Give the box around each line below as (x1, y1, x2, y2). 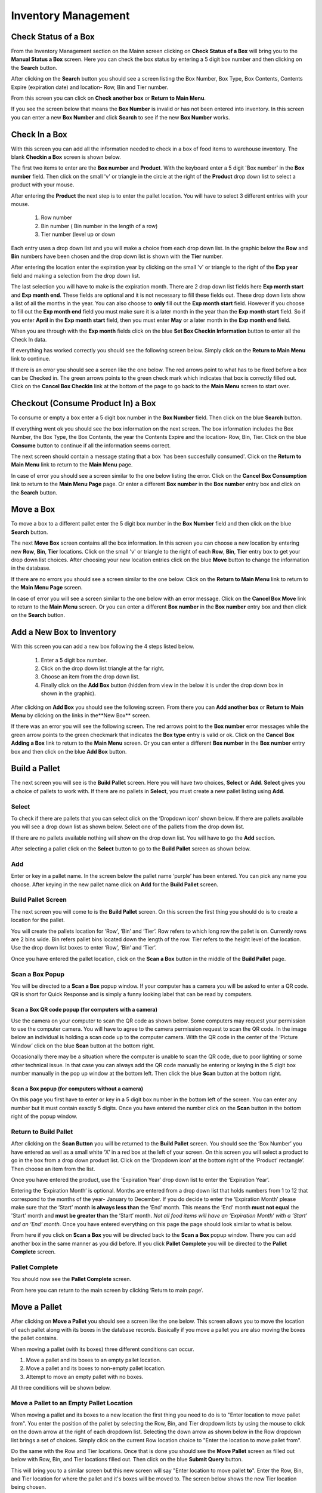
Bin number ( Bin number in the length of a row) (41, 222, 158, 229)
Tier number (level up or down (41, 231, 116, 238)
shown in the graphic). (41, 690, 96, 697)
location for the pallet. (11, 917, 65, 924)
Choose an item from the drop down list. (41, 673, 140, 680)
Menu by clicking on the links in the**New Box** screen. (11, 711, 151, 719)
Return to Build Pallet (11, 1128, 73, 1136)
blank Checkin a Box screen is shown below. (11, 153, 122, 161)
